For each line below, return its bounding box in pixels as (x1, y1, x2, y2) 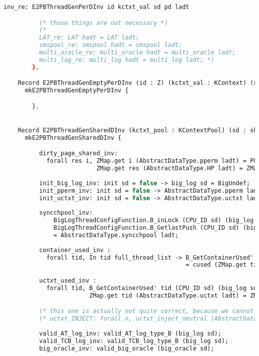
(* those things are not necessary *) (39, 19, 168, 26)
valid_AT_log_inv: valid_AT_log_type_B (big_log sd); (39, 330, 222, 337)
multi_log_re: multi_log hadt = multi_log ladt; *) (39, 56, 215, 63)
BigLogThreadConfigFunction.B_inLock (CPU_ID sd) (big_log (53, 217, 254, 224)
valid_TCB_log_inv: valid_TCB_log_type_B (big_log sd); (39, 337, 229, 345)
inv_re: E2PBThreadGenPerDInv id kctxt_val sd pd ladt (3, 3, 190, 10)
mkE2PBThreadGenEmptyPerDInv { (24, 87, 129, 94)
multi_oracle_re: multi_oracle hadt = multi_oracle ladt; (39, 49, 236, 56)
